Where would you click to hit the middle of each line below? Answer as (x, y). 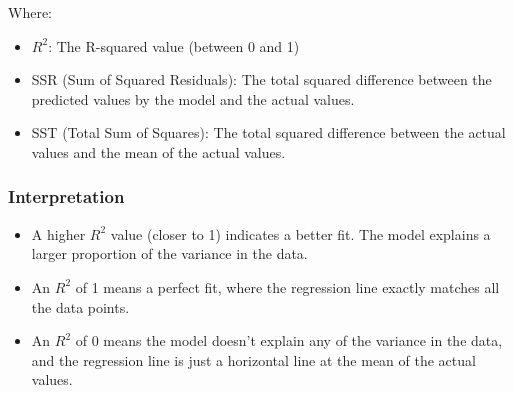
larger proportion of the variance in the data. (169, 253)
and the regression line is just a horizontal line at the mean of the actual (253, 359)
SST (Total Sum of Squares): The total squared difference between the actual (268, 132)
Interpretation (66, 196)
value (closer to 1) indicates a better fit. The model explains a (300, 233)
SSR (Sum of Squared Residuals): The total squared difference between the (261, 79)
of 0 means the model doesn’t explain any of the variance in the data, (289, 340)
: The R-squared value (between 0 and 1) (174, 45)
